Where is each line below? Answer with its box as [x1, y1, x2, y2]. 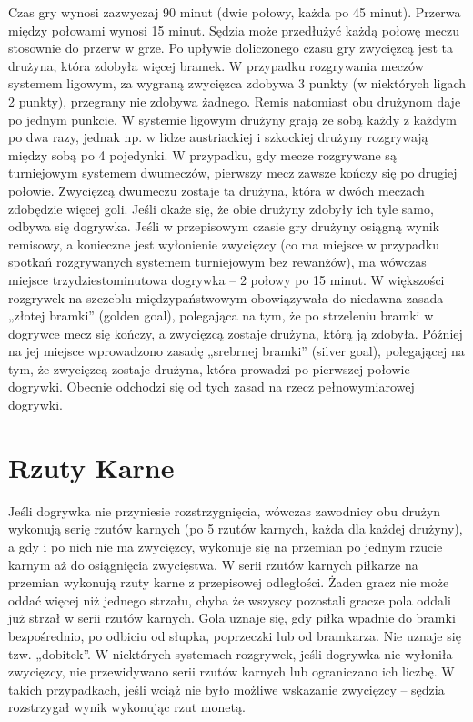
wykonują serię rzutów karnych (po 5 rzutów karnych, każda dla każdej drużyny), [8, 519, 463, 538]
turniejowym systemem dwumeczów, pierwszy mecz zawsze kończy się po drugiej [8, 163, 458, 182]
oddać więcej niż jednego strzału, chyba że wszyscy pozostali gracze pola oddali [8, 590, 451, 609]
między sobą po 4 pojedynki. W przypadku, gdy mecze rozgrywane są [8, 145, 397, 164]
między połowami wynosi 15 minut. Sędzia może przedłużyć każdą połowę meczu [8, 20, 459, 39]
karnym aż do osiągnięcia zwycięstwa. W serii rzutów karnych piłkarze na [8, 554, 418, 574]
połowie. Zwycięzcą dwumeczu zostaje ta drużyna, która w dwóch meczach [8, 180, 425, 199]
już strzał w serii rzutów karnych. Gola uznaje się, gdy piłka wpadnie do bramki [8, 608, 456, 627]
